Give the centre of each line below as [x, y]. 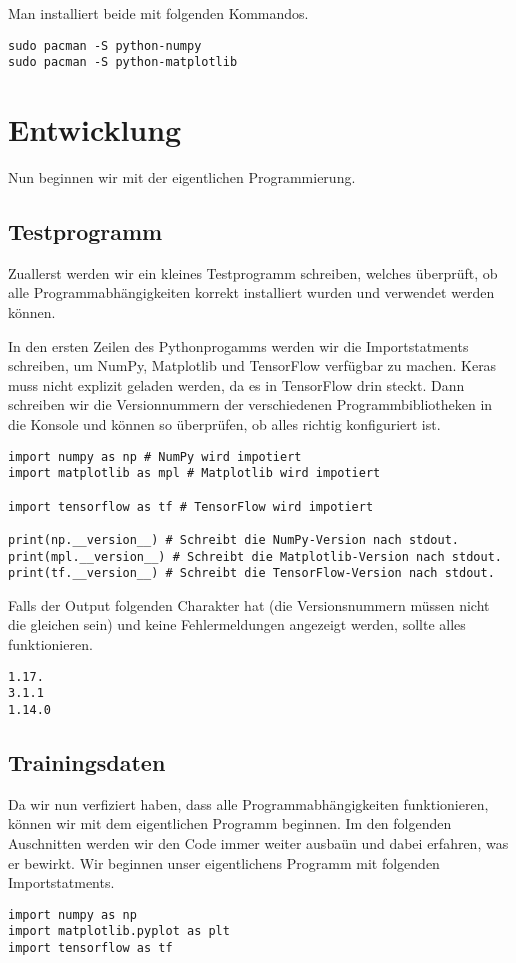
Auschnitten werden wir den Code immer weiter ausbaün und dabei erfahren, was [258, 842]
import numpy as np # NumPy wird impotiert [155, 456]
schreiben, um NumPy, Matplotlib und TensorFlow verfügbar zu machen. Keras [252, 365]
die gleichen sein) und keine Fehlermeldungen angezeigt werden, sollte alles [237, 624]
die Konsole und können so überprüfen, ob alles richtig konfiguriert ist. [224, 423]
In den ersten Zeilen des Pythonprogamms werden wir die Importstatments [238, 345]
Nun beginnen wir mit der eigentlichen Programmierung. [182, 177]
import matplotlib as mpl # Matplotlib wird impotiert [194, 473]
